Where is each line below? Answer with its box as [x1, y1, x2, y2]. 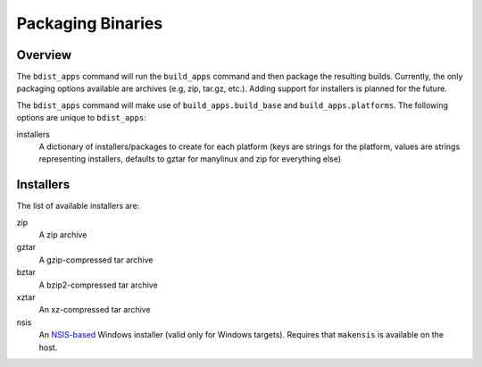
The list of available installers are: [16, 201, 140, 212]
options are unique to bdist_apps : [16, 113, 146, 123]
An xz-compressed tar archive [38, 304, 151, 315]
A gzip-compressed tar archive [38, 254, 154, 265]
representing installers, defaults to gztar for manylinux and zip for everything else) [38, 154, 342, 164]
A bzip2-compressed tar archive [38, 279, 158, 290]
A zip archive [38, 229, 87, 240]
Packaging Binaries [16, 13, 163, 33]
